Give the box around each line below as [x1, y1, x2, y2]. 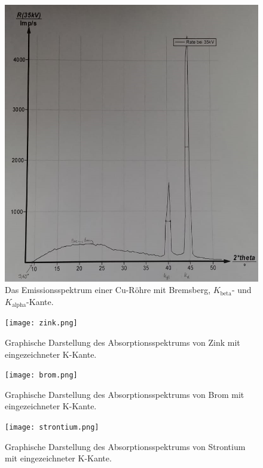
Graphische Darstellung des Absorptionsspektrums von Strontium [5, 440, 246, 452]
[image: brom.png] [5, 371, 78, 380]
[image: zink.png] [5, 319, 78, 328]
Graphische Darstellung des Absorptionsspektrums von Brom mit [5, 388, 244, 400]
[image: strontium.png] [5, 422, 99, 431]
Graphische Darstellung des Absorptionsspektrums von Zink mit [5, 336, 240, 348]
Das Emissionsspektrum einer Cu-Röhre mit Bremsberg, [5, 283, 211, 296]
